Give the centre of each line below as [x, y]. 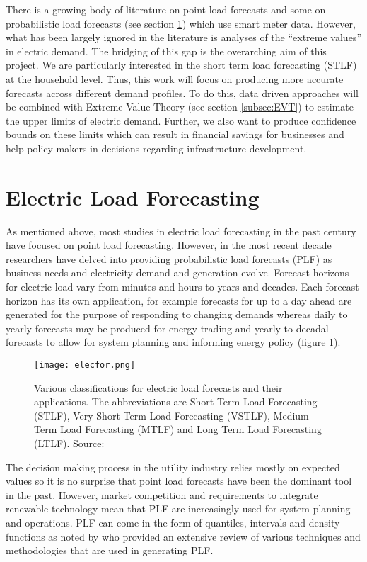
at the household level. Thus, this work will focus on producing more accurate [175, 78]
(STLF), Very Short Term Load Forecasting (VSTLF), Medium [171, 415]
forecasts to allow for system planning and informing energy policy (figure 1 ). [173, 342]
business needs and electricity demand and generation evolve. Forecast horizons [177, 272]
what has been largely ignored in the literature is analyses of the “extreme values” [183, 37]
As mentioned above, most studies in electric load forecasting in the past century [181, 231]
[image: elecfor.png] [85, 365]
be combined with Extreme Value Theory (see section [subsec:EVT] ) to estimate [180, 107]
